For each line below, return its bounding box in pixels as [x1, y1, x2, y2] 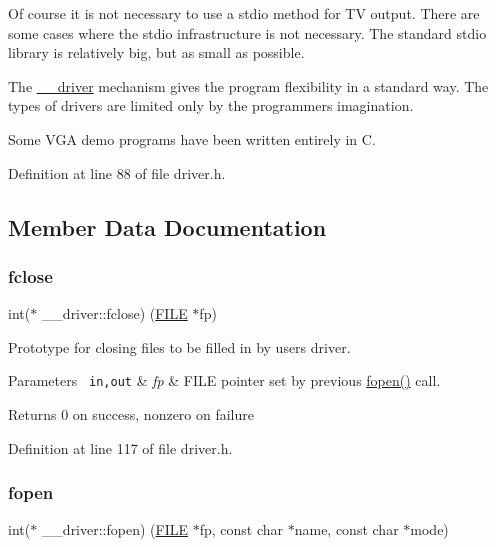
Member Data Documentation [8, 211, 327, 242]
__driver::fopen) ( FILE [41, 519, 188, 540]
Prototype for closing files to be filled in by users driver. [8, 336, 351, 357]
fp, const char [199, 519, 284, 540]
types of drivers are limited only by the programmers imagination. [8, 95, 414, 116]
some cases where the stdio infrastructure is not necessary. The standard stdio [8, 22, 487, 43]
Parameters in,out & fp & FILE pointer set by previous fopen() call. [8, 370, 441, 391]
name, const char [294, 519, 399, 540]
